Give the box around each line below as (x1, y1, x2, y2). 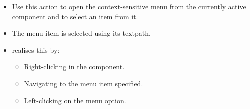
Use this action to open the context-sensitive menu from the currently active (12, 1, 246, 11)
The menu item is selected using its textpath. (12, 28, 151, 38)
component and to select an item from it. (12, 11, 138, 21)
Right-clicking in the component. (24, 61, 125, 72)
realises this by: (12, 44, 60, 55)
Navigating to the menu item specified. (24, 78, 143, 88)
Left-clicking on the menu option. (24, 95, 126, 105)
